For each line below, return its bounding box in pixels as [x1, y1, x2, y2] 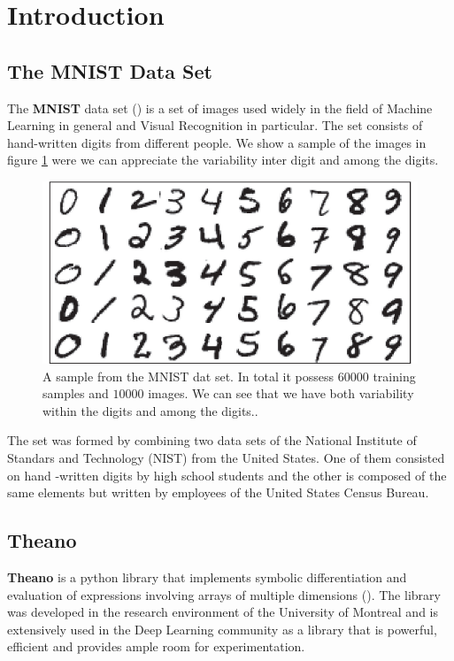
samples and [42, 384, 109, 403]
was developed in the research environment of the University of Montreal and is [7, 603, 438, 621]
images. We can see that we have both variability [148, 384, 414, 403]
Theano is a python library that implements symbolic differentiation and [7, 568, 407, 586]
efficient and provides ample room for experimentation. [7, 637, 305, 656]
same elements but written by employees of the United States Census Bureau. [7, 483, 429, 502]
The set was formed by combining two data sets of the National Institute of [7, 431, 417, 450]
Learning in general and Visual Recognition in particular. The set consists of [7, 116, 423, 135]
